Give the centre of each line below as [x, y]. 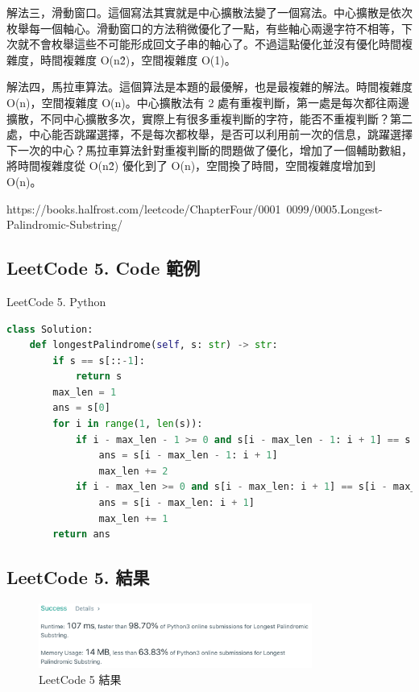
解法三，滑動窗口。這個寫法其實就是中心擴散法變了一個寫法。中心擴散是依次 [209, 12]
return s [99, 377]
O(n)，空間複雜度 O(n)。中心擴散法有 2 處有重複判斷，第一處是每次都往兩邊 [208, 102]
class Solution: [50, 329]
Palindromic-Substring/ [64, 224]
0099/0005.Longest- [334, 208]
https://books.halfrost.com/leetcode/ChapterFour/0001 [144, 208]
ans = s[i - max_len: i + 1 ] [176, 503]
